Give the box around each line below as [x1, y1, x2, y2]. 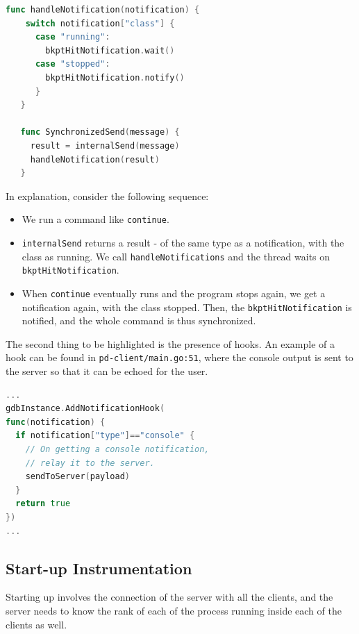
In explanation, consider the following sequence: [6, 188, 209, 203]
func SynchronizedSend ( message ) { [20, 127, 180, 137]
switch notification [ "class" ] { [25, 18, 175, 28]
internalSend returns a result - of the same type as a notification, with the [22, 235, 344, 249]
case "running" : [35, 32, 110, 42]
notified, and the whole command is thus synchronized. [22, 313, 256, 328]
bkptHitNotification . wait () [45, 45, 175, 56]
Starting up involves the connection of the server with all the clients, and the [6, 590, 333, 604]
